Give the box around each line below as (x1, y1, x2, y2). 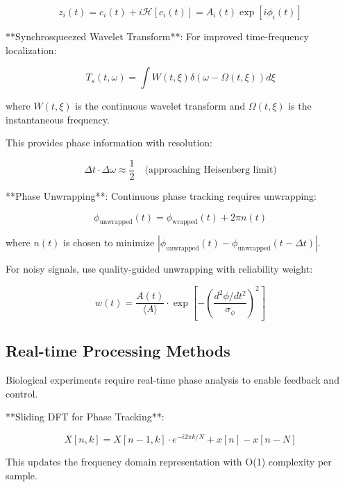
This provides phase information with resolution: (6, 135, 212, 150)
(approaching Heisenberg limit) (144, 165, 277, 176)
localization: (6, 42, 57, 57)
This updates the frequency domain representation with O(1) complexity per (6, 454, 332, 469)
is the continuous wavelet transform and (75, 99, 246, 113)
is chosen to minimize (63, 235, 155, 250)
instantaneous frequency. (6, 112, 110, 126)
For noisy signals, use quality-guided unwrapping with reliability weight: (6, 262, 313, 276)
